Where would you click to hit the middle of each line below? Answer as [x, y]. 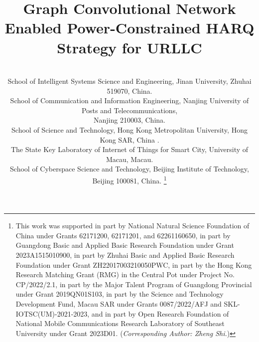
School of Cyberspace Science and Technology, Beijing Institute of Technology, [129, 169]
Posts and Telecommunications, [129, 110]
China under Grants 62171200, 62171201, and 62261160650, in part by [123, 235]
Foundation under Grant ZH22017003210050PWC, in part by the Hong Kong [134, 264]
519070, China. [129, 90]
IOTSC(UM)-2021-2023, [53, 313]
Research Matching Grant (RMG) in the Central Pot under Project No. [125, 274]
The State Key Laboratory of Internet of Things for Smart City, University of [129, 149]
